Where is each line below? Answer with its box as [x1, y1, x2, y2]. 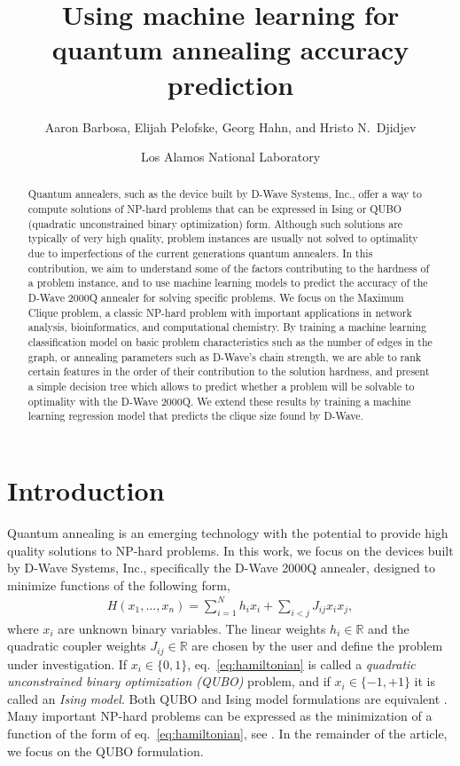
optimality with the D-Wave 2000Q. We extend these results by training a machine [27, 393, 411, 408]
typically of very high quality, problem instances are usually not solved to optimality [27, 231, 418, 246]
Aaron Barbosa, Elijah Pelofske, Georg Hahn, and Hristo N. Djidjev [44, 117, 417, 136]
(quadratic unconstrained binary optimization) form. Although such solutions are [27, 216, 403, 231]
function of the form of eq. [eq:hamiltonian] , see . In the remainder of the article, [7, 724, 448, 743]
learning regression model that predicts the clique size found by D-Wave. [27, 408, 363, 423]
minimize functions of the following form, [7, 575, 230, 594]
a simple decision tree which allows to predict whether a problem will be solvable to [27, 379, 415, 394]
